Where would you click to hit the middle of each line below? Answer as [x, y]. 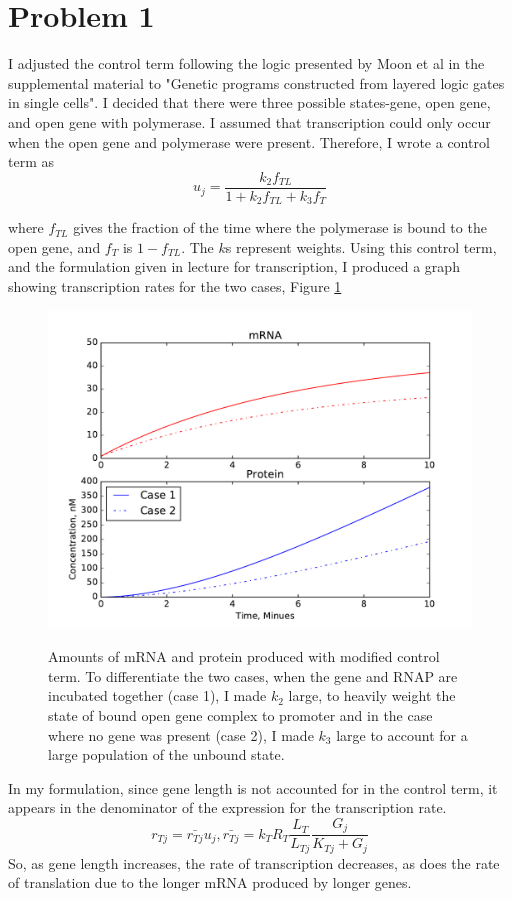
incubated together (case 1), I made [157, 695]
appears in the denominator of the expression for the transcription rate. [227, 807]
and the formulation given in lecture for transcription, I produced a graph [234, 266]
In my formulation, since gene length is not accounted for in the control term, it [253, 787]
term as [31, 161]
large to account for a [402, 734]
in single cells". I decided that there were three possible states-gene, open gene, [249, 102]
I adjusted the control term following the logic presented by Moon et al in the [246, 63]
